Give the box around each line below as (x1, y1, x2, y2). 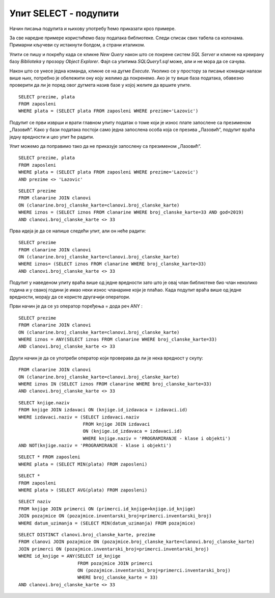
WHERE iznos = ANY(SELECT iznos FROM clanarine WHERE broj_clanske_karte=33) (18, 336, 217, 342)
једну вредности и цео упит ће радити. (9, 134, 94, 140)
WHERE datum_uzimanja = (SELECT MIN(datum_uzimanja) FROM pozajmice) (18, 520, 196, 526)
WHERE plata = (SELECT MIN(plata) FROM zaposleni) (18, 461, 148, 467)
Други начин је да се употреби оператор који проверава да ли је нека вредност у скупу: (9, 355, 204, 361)
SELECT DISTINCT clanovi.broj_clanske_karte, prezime (18, 532, 155, 537)
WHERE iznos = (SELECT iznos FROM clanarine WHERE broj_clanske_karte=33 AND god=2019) (18, 210, 244, 215)
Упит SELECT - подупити (9, 8, 119, 19)
